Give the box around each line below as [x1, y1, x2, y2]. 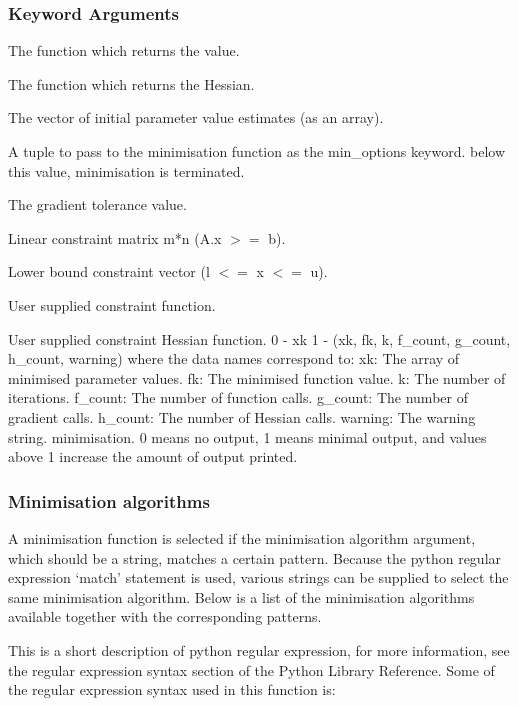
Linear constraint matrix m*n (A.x [8, 227, 222, 248]
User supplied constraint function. [8, 294, 216, 315]
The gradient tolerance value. [8, 194, 187, 215]
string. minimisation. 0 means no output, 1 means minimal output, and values [8, 426, 487, 447]
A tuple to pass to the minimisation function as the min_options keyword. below [8, 141, 506, 161]
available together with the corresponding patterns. [8, 606, 322, 627]
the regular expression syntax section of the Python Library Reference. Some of [8, 659, 495, 680]
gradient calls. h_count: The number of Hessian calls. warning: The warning [8, 406, 476, 427]
